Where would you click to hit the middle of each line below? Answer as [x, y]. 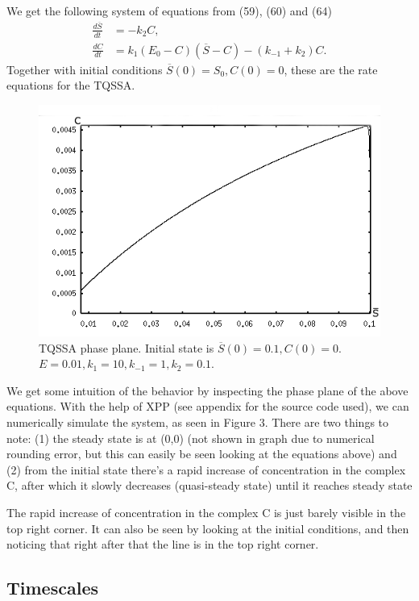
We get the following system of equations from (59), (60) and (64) [169, 10]
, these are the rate [331, 69]
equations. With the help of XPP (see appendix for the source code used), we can [208, 406]
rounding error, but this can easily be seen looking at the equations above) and [202, 454]
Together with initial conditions [85, 69]
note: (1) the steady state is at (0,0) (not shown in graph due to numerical [191, 438]
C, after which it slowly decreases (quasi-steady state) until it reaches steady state [209, 485]
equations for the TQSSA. [71, 85]
